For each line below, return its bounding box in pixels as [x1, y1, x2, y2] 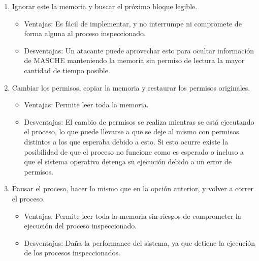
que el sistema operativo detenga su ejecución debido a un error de [24, 156, 232, 167]
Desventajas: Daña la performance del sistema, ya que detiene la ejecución [24, 237, 255, 248]
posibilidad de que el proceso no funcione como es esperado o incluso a [24, 146, 244, 157]
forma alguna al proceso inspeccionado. [24, 28, 146, 39]
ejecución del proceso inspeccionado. [24, 220, 137, 231]
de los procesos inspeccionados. [24, 247, 120, 258]
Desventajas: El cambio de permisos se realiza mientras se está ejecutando [24, 116, 254, 127]
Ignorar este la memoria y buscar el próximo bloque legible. [12, 1, 198, 11]
